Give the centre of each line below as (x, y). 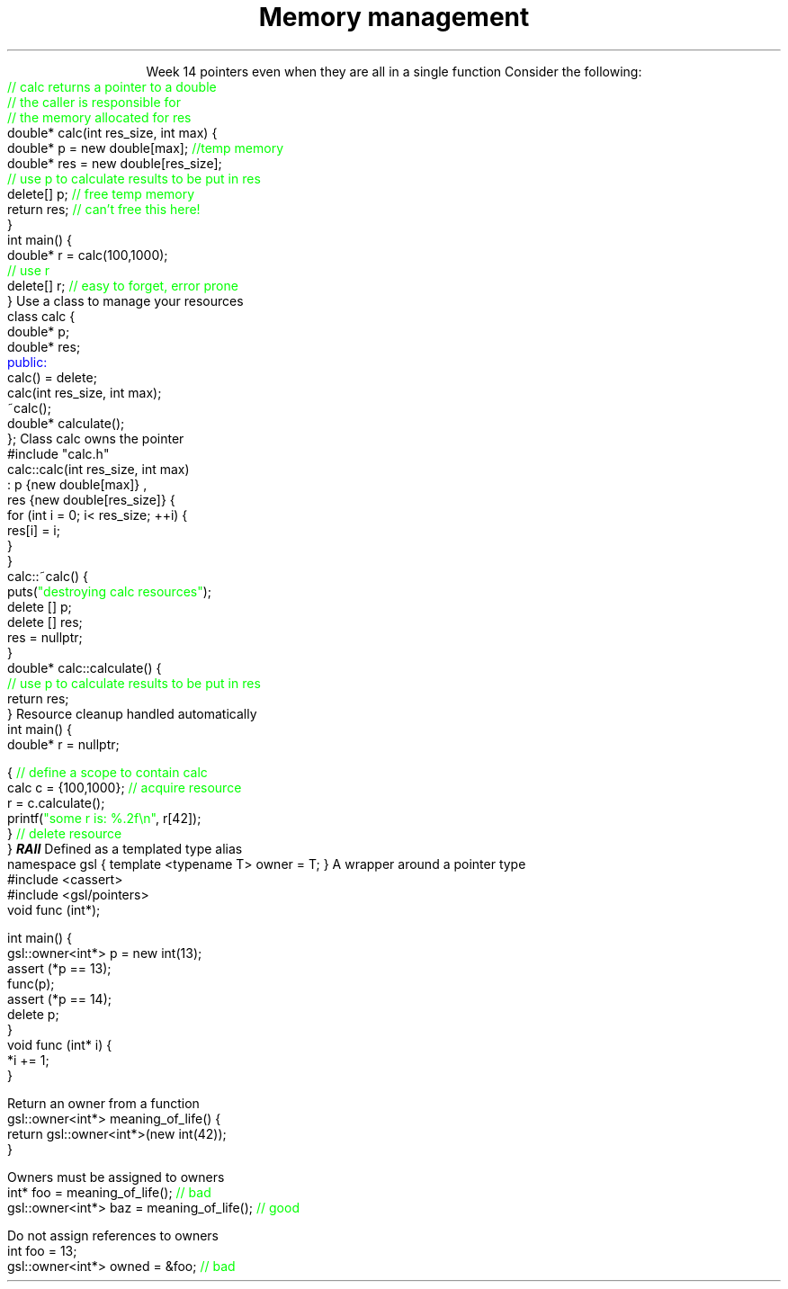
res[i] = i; (34, 530)
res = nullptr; (45, 637)
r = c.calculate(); (56, 802)
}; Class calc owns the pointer (96, 438)
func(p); (31, 983)
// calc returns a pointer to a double (112, 86)
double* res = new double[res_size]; (115, 163)
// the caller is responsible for (94, 102)
